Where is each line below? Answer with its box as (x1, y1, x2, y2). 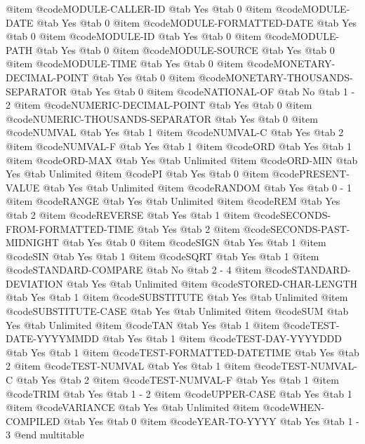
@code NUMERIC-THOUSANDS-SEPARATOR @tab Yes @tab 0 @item (6, 111, 318, 126)
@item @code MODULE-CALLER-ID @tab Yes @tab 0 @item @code (6, 1, 303, 15)
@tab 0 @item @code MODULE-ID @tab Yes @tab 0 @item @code (6, 29, 292, 43)
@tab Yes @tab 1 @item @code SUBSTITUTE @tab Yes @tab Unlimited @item (6, 290, 348, 304)
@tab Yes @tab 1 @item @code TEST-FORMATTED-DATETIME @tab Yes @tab (6, 344, 359, 359)
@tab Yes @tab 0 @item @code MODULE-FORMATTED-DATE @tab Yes (36, 15, 357, 29)
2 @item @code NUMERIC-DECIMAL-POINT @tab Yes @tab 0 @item (6, 97, 312, 112)
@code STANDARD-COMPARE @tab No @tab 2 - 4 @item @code (6, 262, 292, 277)
